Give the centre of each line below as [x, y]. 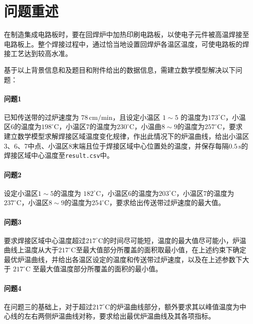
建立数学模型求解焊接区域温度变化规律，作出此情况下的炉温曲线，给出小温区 [126, 136]
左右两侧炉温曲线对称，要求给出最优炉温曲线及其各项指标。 [119, 316]
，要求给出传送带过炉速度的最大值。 [167, 202]
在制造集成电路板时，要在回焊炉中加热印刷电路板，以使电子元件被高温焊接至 [126, 34]
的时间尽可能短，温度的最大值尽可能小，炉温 [174, 240]
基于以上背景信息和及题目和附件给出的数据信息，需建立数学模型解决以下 [120, 69]
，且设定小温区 [136, 117]
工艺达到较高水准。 [41, 53]
